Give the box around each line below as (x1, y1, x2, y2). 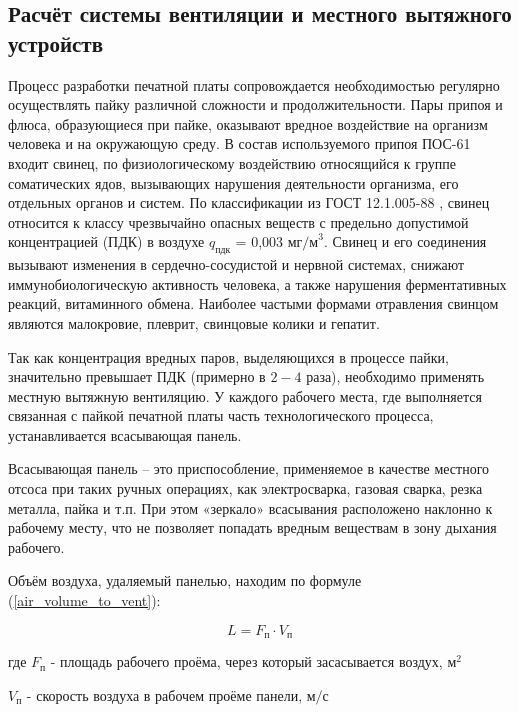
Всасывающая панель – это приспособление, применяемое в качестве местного (8, 458, 490, 479)
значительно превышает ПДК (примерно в (8, 366, 266, 387)
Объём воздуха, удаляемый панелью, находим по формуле (8, 570, 362, 591)
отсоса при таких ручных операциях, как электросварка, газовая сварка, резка (8, 478, 483, 499)
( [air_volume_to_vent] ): (8, 590, 161, 611)
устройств (8, 27, 104, 58)
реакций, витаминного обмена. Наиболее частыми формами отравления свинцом (8, 293, 499, 314)
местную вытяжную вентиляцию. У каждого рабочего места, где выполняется (8, 385, 482, 406)
